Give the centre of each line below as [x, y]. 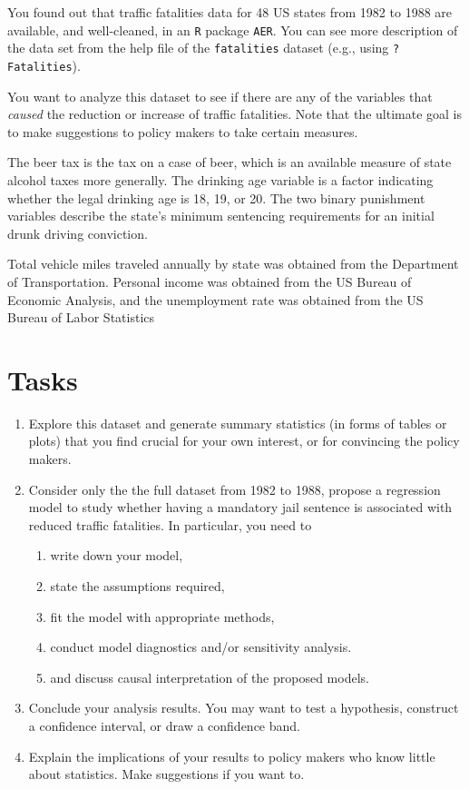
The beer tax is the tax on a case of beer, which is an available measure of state [230, 162]
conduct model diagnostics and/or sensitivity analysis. [201, 647]
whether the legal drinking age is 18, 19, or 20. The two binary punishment [216, 197]
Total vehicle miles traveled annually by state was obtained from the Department [233, 264]
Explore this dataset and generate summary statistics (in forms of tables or [238, 423]
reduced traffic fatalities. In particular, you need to [170, 524]
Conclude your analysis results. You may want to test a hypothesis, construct [244, 708]
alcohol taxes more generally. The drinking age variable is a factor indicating [220, 179]
